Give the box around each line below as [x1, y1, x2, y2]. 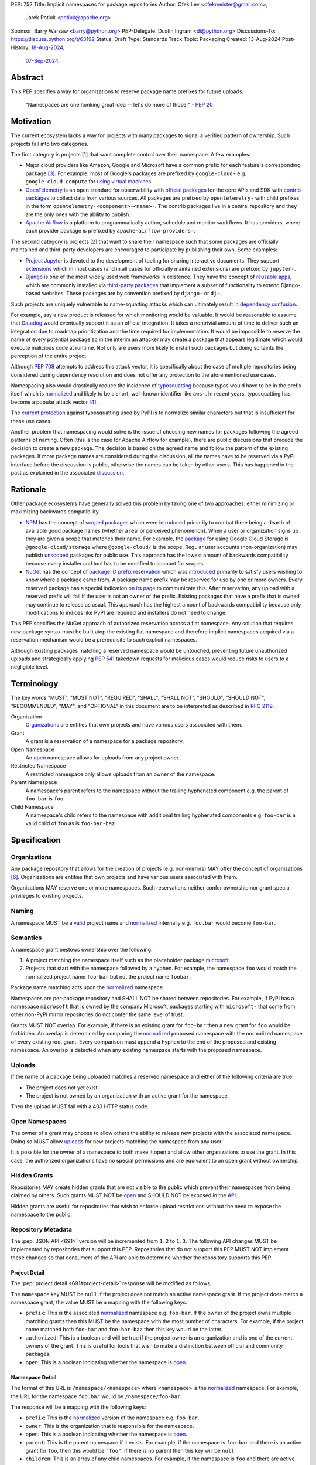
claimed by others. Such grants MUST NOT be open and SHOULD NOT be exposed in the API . [11, 1192, 238, 1199]
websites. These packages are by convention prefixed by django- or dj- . [42, 290, 222, 297]
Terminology [11, 679, 59, 689]
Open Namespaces [11, 1118, 67, 1126]
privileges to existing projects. [11, 892, 84, 900]
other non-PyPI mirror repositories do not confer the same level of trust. [11, 1011, 184, 1018]
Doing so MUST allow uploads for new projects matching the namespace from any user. [11, 1137, 223, 1145]
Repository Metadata [11, 1225, 73, 1234]
